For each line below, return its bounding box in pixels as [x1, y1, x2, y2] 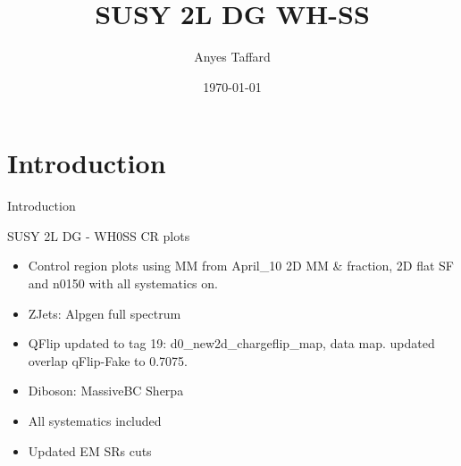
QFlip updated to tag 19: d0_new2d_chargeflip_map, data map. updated [28, 334, 435, 353]
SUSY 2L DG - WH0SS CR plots [7, 226, 190, 245]
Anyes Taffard [194, 47, 271, 66]
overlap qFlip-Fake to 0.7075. [28, 351, 188, 370]
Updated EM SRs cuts [28, 441, 152, 460]
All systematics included [28, 412, 162, 429]
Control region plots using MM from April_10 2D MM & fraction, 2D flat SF [28, 256, 455, 275]
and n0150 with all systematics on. [28, 274, 218, 293]
